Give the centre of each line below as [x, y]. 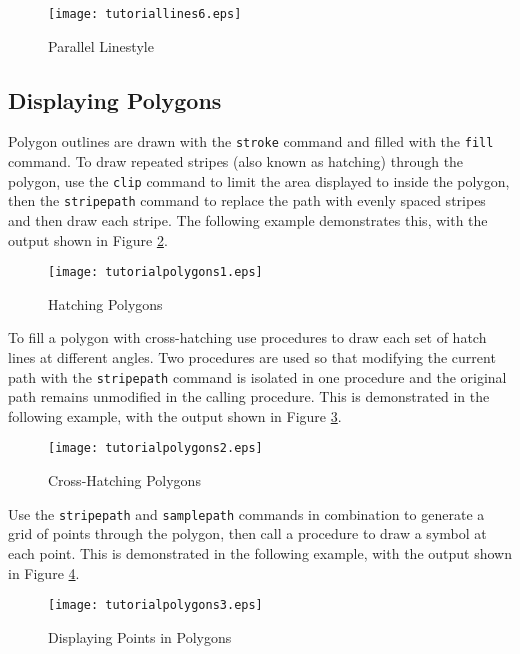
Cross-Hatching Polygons [124, 480]
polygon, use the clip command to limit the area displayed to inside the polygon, [259, 180]
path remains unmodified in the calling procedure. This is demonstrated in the [249, 396]
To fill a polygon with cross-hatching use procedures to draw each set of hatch [247, 337]
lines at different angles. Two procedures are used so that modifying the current [252, 357]
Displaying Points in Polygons [140, 636]
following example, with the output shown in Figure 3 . [175, 415]
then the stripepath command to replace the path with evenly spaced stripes [247, 200]
